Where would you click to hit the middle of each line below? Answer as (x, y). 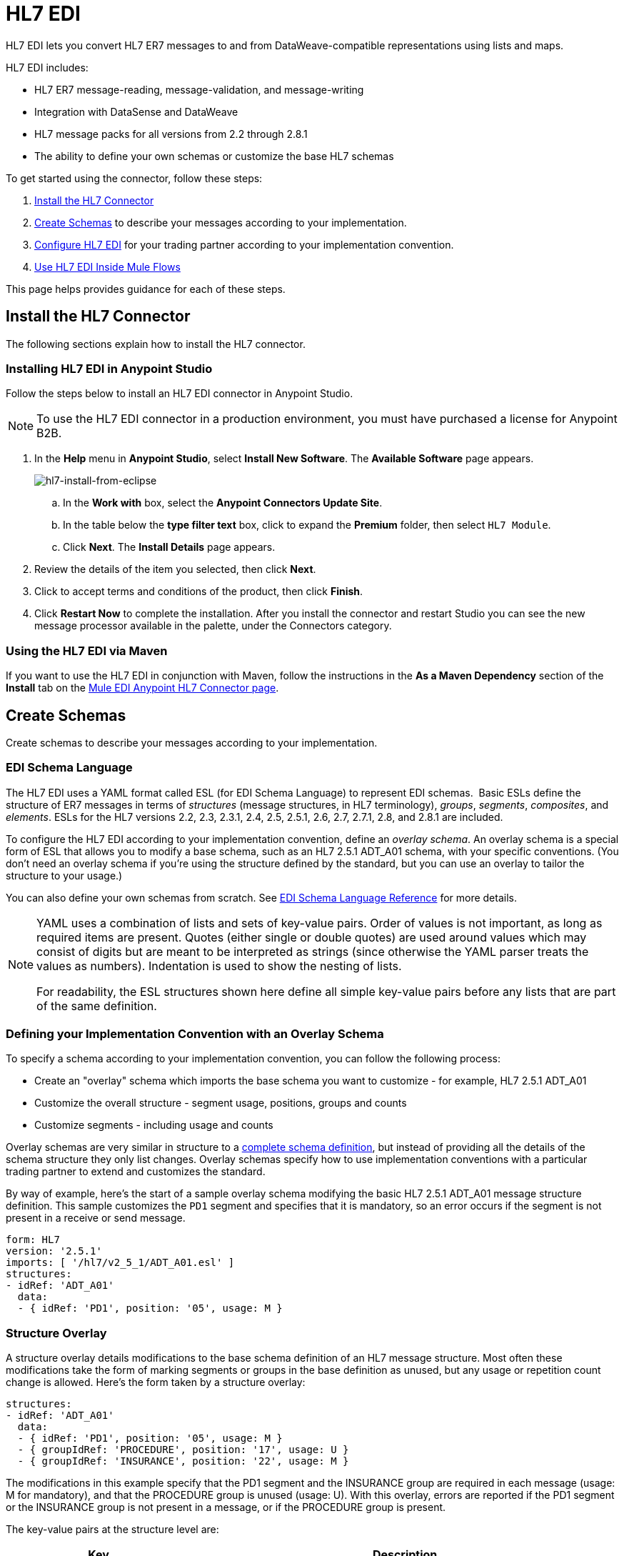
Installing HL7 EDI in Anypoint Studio (109, 368)
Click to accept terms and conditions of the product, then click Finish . (199, 592)
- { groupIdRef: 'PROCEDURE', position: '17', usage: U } (183, 1450)
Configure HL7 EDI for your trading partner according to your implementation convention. (244, 244)
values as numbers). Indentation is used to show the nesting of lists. (219, 966)
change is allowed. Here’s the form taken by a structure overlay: (156, 1382)
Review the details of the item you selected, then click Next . (175, 569)
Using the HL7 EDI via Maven (87, 650)
